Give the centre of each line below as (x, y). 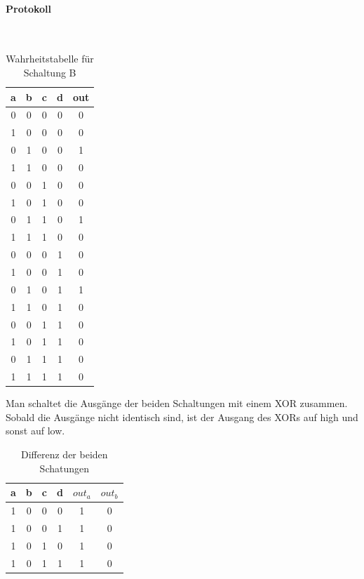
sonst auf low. (35, 431)
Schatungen (64, 468)
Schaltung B (50, 72)
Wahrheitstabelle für (50, 59)
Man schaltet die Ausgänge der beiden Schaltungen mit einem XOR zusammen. (177, 403)
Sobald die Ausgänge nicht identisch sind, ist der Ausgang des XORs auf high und (182, 417)
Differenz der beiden (65, 454)
